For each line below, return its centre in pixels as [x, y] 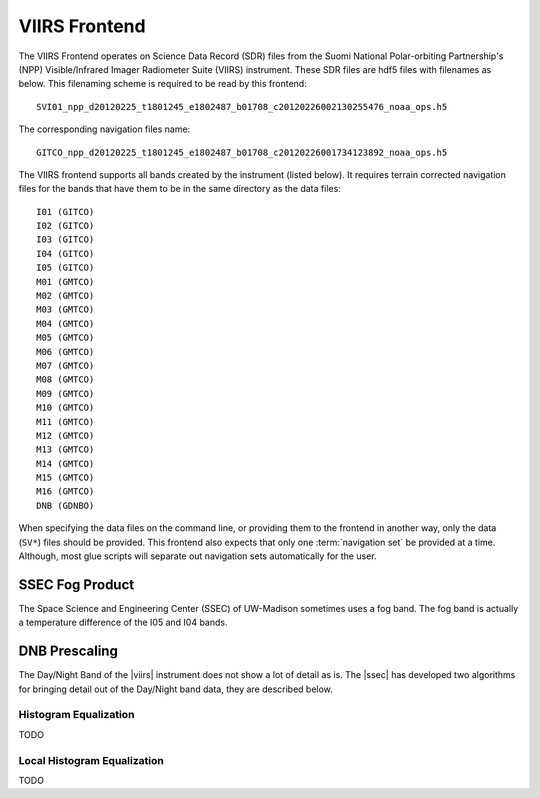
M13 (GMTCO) [65, 449]
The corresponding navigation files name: [104, 129]
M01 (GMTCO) [65, 281]
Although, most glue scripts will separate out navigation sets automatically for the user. [197, 556]
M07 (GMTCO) [65, 365]
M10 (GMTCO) [65, 408]
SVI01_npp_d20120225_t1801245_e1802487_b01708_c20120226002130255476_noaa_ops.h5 [242, 106]
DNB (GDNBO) [65, 505]
